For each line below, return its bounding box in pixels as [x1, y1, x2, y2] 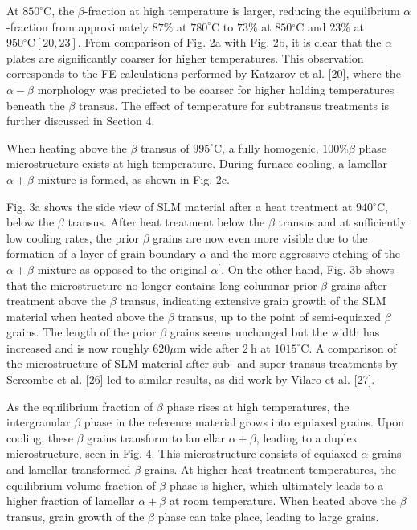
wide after [190, 339, 239, 356]
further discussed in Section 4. [6, 112, 155, 129]
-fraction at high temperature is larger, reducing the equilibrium [84, 2, 400, 18]
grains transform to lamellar [87, 429, 225, 446]
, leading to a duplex [256, 429, 358, 446]
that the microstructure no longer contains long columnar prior [6, 276, 317, 293]
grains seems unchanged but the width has [170, 324, 380, 340]
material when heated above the [6, 308, 165, 324]
